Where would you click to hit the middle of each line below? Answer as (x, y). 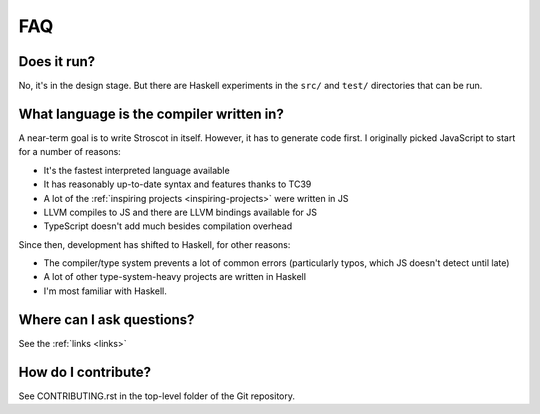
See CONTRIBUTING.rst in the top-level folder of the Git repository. (156, 396)
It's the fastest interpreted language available (136, 170)
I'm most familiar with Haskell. (105, 291)
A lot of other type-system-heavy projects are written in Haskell (175, 277)
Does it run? (57, 61)
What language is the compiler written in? (151, 113)
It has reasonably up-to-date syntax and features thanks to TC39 (177, 184)
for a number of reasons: (70, 152)
